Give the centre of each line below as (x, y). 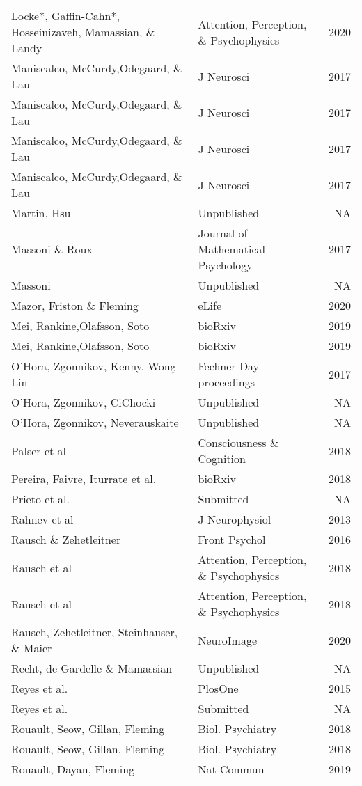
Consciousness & (238, 442)
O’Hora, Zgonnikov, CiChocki (84, 402)
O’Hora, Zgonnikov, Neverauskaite (95, 422)
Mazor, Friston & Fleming (75, 305)
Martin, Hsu (41, 213)
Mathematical (231, 249)
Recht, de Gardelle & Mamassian (92, 668)
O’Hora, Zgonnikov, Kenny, (78, 366)
